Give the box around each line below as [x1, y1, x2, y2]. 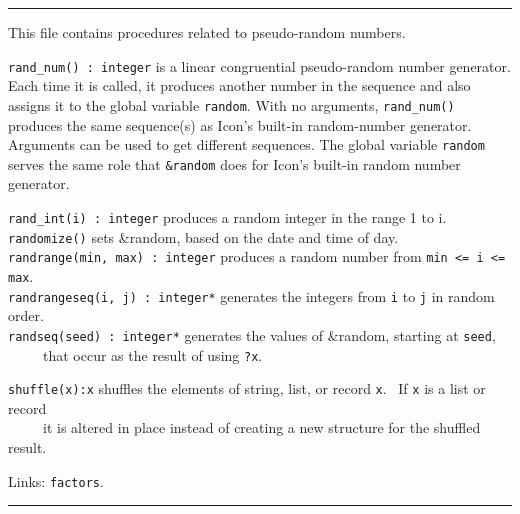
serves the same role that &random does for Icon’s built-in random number [8, 153, 461, 174]
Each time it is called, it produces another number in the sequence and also [8, 75, 471, 96]
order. [8, 305, 44, 326]
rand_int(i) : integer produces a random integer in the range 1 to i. [8, 207, 447, 227]
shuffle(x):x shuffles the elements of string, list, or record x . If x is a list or [8, 378, 486, 399]
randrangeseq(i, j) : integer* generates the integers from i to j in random [8, 285, 495, 306]
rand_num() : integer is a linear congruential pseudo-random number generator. [8, 55, 511, 76]
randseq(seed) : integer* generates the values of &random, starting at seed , [8, 324, 496, 345]
